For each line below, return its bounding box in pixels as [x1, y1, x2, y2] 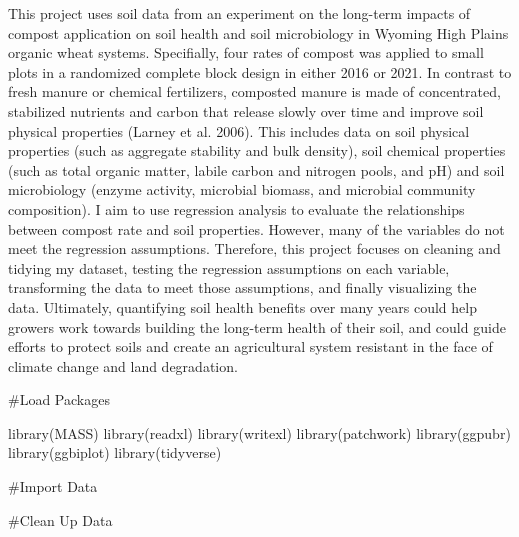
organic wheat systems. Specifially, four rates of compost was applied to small [8, 42, 484, 63]
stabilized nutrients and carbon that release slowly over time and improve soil [8, 100, 484, 121]
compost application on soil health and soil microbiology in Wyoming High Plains [8, 22, 509, 43]
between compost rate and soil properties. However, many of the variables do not [8, 218, 505, 239]
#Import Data [8, 476, 98, 497]
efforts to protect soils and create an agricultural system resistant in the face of [8, 336, 493, 357]
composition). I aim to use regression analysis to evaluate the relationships [8, 198, 465, 219]
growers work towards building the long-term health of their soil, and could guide [8, 316, 506, 337]
